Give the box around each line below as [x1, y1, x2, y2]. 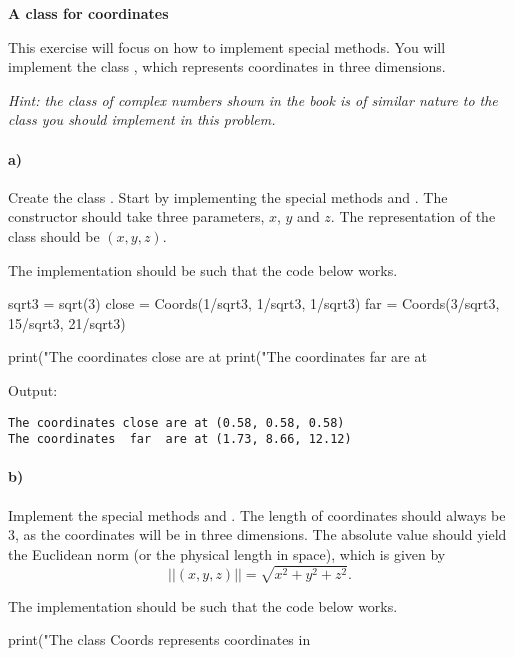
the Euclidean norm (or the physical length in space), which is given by [8, 543, 446, 564]
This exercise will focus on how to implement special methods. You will [8, 36, 446, 57]
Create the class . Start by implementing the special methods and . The [8, 186, 448, 207]
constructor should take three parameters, [8, 206, 265, 227]
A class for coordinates [8, 3, 169, 23]
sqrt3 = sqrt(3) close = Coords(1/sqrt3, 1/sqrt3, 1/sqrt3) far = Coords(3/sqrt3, [8, 293, 500, 314]
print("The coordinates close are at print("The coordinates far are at [8, 346, 427, 367]
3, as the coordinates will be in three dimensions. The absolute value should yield [8, 524, 507, 545]
